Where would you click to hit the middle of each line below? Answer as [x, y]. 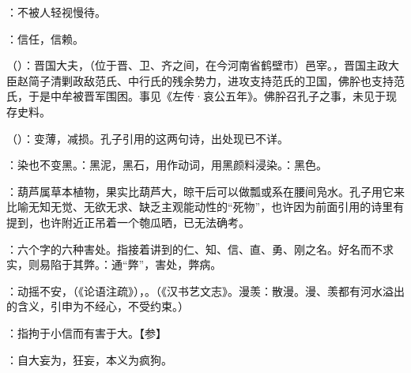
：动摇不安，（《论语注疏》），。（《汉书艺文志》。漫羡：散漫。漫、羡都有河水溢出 [205, 290]
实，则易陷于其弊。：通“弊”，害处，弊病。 [114, 264]
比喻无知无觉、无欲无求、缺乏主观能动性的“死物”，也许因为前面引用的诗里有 [205, 207]
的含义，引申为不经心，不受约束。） [98, 306]
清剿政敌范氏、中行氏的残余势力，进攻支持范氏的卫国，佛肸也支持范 [227, 80]
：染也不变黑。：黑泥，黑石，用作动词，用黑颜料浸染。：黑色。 [167, 165]
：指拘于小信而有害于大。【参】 [87, 332]
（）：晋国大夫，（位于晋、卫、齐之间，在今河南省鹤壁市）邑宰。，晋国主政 [197, 65]
